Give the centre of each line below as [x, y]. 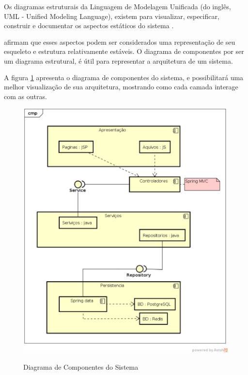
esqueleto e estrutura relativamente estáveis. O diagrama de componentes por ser [124, 51]
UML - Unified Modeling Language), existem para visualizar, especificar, [112, 16]
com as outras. [25, 96]
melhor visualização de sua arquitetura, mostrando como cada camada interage [121, 87]
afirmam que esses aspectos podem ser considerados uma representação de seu [120, 42]
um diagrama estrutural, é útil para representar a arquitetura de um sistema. [118, 60]
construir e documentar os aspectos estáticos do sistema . [89, 26]
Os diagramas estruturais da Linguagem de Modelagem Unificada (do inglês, [117, 6]
